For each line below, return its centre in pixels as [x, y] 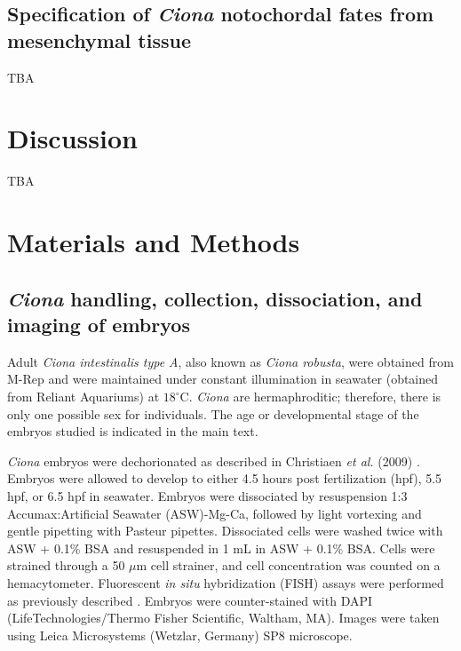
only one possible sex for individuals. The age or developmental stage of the [213, 413]
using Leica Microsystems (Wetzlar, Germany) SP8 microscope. [180, 635]
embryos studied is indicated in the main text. [133, 431]
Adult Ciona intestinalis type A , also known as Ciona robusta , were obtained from [230, 361]
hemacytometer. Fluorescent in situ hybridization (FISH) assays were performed [226, 583]
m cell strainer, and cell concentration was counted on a [288, 565]
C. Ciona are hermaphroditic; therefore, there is [310, 397]
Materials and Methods [154, 242]
